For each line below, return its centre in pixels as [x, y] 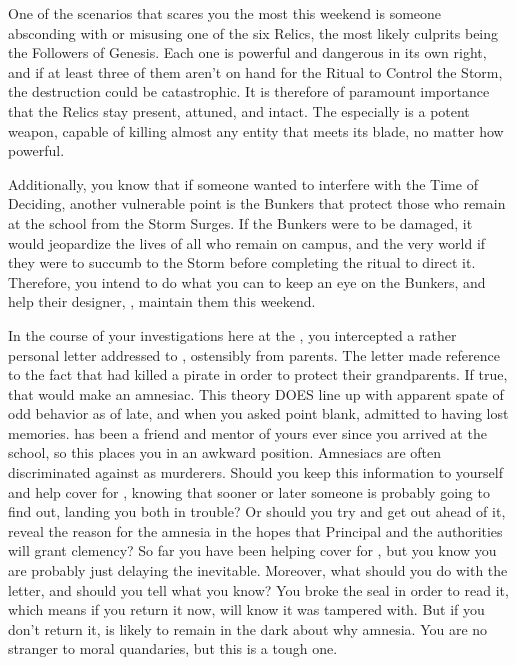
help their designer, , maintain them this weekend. [162, 301]
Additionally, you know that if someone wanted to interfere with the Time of [243, 183]
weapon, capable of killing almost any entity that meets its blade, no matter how [256, 130]
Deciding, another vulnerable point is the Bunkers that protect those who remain [257, 203]
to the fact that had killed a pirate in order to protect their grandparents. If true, [258, 374]
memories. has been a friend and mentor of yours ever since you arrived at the [247, 432]
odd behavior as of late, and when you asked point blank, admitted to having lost [258, 413]
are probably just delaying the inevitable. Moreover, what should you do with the [258, 570]
